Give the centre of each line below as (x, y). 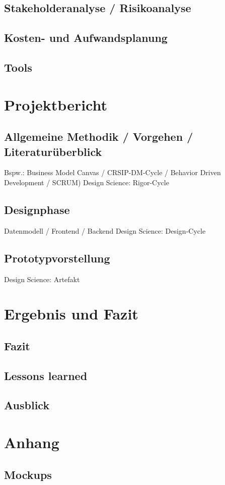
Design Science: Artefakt (42, 279)
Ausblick (27, 405)
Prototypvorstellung (57, 258)
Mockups (28, 474)
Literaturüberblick (53, 151)
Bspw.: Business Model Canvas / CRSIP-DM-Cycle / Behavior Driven (113, 172)
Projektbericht (56, 104)
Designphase (37, 209)
